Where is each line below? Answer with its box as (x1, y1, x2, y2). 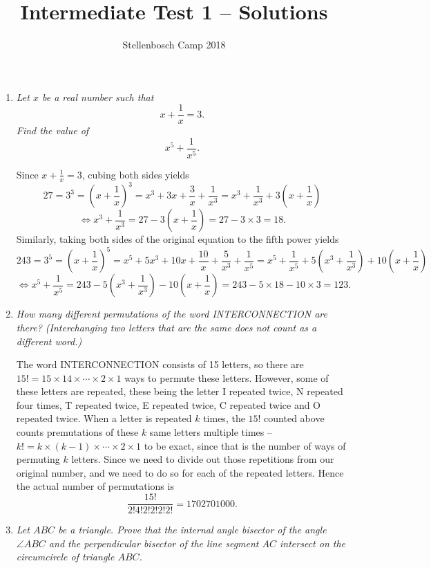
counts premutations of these (16, 425, 139, 439)
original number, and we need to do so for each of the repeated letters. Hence (16, 465, 344, 479)
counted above (264, 411, 325, 425)
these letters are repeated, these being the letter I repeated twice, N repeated (16, 384, 343, 398)
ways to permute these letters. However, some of (124, 370, 329, 385)
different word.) (16, 333, 82, 348)
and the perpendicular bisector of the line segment (48, 535, 259, 550)
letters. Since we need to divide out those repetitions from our (71, 452, 334, 466)
